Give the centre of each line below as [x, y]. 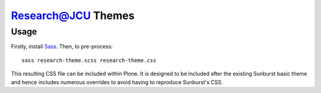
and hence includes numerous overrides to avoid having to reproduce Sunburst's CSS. [117, 82]
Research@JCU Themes [73, 15]
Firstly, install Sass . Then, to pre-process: [62, 46]
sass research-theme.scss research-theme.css [89, 60]
